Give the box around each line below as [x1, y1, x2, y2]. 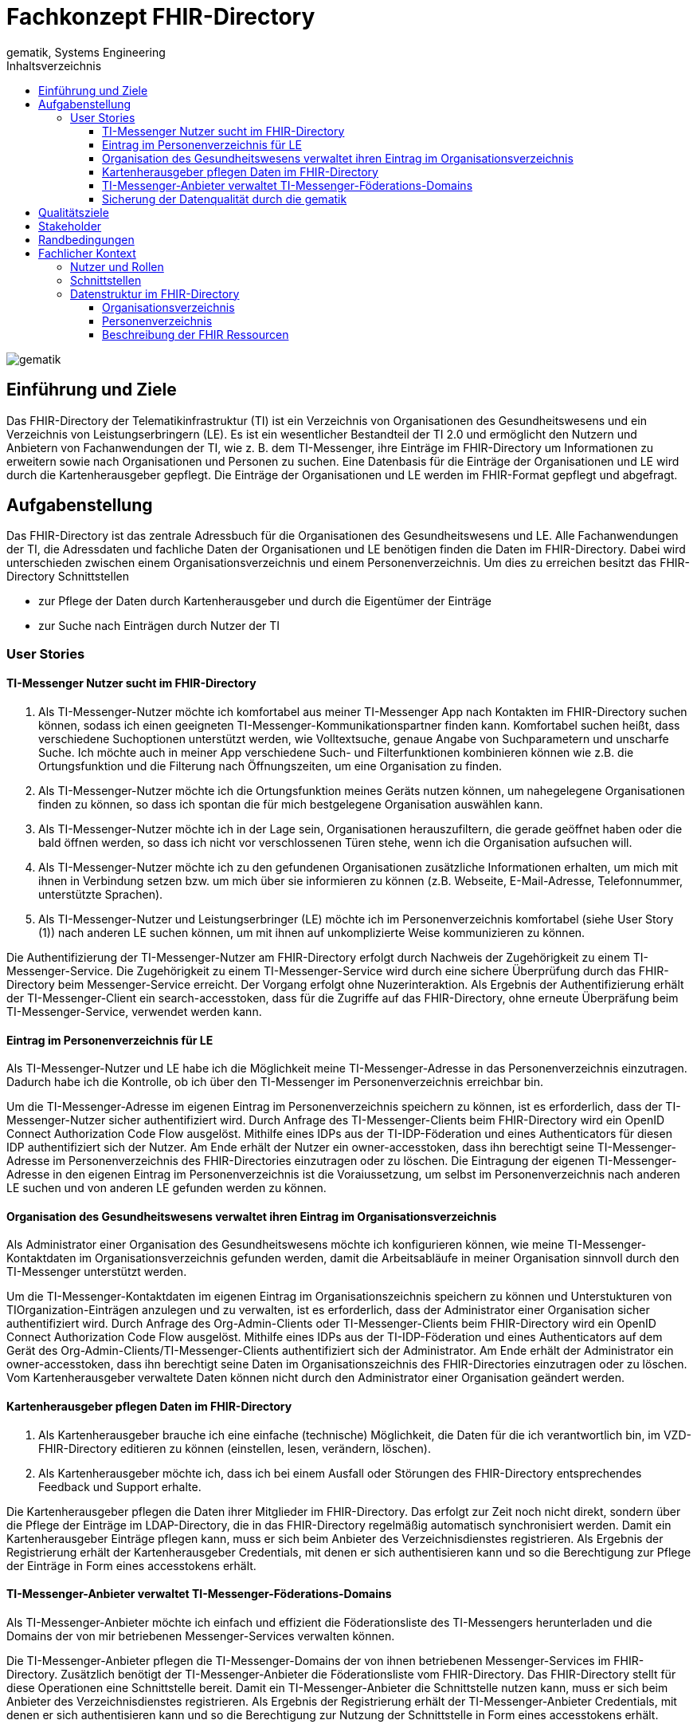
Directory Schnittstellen [6, 569, 129, 584]
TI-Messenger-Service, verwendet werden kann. [6, 1005, 262, 1019]
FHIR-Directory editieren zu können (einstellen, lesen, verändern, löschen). [38, 1441, 431, 1455]
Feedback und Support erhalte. [38, 1479, 202, 1494]
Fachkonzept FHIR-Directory [6, 3, 315, 30]
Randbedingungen [38, 232, 135, 246]
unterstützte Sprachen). [38, 888, 163, 902]
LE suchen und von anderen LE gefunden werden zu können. [6, 1181, 327, 1195]
